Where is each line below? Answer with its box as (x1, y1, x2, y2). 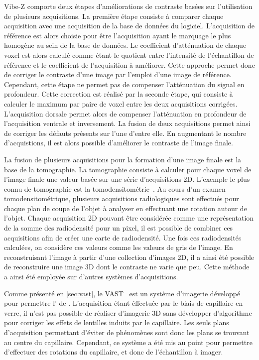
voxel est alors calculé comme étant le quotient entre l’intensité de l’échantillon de (4, 49, 254, 60)
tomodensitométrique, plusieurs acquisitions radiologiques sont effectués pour (4, 193, 239, 204)
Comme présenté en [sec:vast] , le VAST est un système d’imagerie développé (4, 288, 241, 298)
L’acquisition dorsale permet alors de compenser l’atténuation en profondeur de (4, 108, 247, 119)
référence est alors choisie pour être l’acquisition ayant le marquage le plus (4, 30, 231, 40)
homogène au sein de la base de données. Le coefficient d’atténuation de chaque (4, 40, 247, 50)
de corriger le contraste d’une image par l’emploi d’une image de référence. (4, 69, 232, 80)
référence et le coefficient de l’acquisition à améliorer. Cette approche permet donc (4, 59, 255, 70)
